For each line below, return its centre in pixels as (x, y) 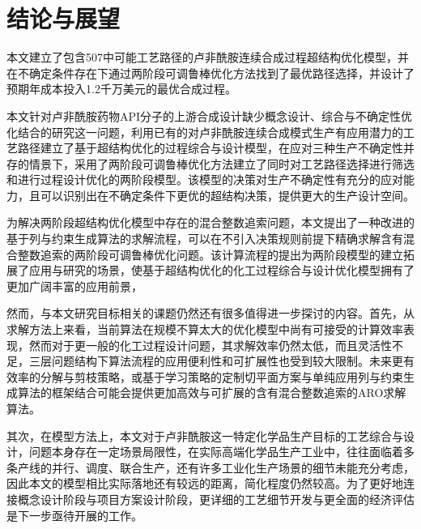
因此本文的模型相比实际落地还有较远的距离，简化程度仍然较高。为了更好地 (205, 483)
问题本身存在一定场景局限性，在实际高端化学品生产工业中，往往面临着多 (221, 452)
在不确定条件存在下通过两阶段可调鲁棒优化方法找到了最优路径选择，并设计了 (210, 73)
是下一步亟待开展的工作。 (74, 515)
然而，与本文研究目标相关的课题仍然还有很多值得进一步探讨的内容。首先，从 (210, 313)
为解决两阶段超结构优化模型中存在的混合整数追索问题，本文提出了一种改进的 (210, 222)
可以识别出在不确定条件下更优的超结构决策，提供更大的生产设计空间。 (227, 195)
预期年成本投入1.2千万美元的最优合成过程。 (121, 89)
